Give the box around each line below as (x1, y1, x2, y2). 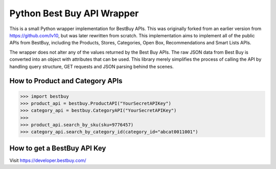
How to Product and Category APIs (9, 77, 123, 85)
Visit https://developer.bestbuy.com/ (9, 157, 86, 163)
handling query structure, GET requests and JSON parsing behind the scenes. (9, 63, 174, 69)
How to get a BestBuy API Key (9, 143, 106, 153)
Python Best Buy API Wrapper (9, 8, 139, 19)
